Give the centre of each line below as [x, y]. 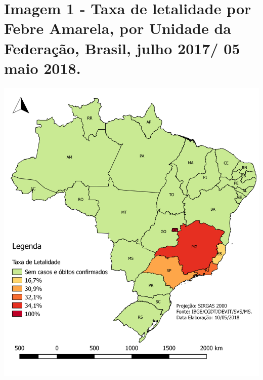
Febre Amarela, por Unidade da [118, 28]
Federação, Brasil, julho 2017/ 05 [122, 48]
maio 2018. [42, 68]
